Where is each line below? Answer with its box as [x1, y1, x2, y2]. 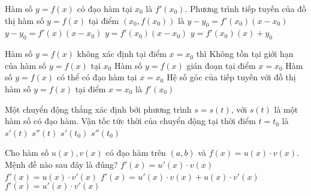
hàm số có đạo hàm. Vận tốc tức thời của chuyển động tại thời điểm [5, 114, 256, 127]
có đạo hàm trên [105, 146, 166, 159]
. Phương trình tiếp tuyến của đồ [185, 2, 306, 14]
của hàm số [5, 59, 47, 71]
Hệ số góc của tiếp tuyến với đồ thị [167, 71, 296, 83]
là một [274, 102, 298, 115]
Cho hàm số [5, 146, 49, 159]
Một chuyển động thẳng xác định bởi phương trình [5, 102, 192, 115]
